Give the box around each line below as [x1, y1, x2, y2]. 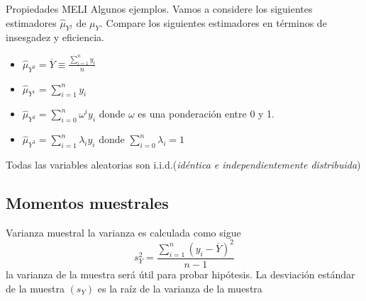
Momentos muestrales [6, 191, 169, 213]
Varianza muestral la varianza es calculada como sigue [6, 225, 241, 239]
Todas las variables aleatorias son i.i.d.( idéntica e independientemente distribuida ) [6, 157, 361, 171]
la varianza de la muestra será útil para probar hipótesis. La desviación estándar [6, 266, 355, 281]
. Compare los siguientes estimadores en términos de [100, 15, 327, 30]
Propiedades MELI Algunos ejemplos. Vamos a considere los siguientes [6, 1, 313, 16]
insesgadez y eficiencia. [6, 30, 104, 45]
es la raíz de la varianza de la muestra [97, 280, 262, 295]
